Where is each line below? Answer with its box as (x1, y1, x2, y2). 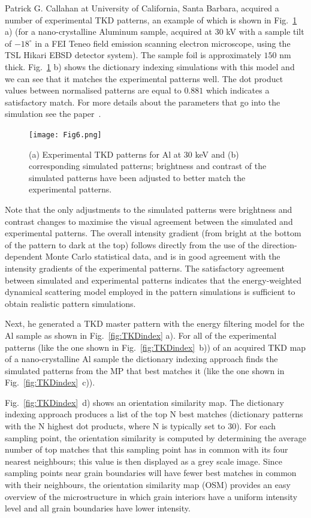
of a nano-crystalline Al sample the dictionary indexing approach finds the (5, 353, 278, 365)
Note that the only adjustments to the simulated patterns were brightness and (5, 203, 292, 215)
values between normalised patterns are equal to (5, 84, 182, 97)
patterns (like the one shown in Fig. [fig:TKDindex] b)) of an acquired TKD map (5, 341, 306, 353)
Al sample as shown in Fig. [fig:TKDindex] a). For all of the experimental (5, 329, 277, 341)
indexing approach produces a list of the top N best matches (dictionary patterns (5, 408, 303, 420)
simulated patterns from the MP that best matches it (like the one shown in (5, 364, 285, 377)
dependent (5, 250, 43, 263)
